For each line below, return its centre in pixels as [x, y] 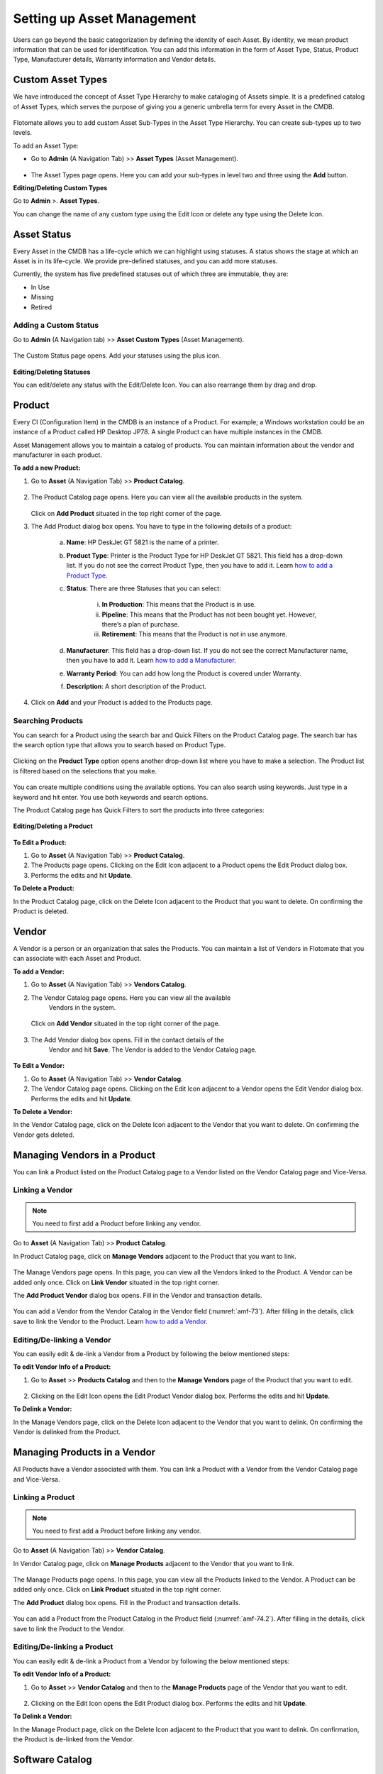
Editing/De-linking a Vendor [62, 1340]
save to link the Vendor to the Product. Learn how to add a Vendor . [111, 1321]
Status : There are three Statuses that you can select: [144, 588]
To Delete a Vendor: [43, 1112]
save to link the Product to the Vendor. [69, 1629]
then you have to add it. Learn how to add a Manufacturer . [151, 661]
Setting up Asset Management [105, 18]
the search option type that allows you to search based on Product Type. [120, 744]
